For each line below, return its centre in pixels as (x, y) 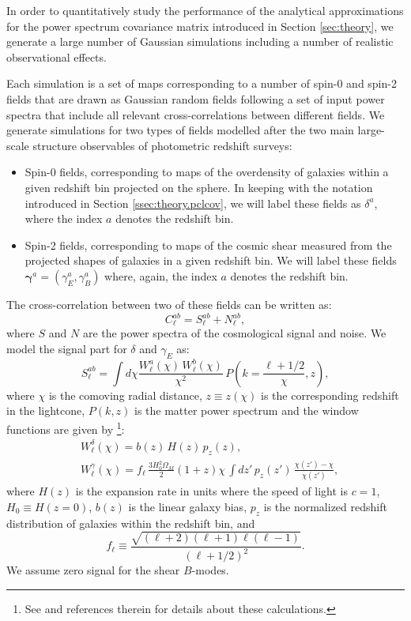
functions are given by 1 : (66, 428)
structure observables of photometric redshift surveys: (162, 145)
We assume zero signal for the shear (93, 570)
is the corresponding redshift (330, 395)
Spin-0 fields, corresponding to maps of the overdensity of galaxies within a (207, 172)
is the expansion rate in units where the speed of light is (212, 491)
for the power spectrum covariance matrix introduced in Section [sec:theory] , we (200, 26)
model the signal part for (67, 349)
